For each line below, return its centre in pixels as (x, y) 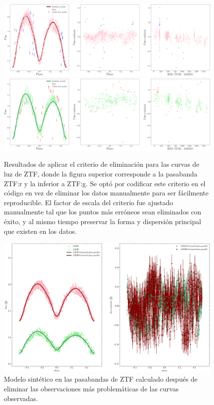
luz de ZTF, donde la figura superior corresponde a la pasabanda (101, 174)
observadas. (21, 398)
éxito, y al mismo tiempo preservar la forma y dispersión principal (103, 221)
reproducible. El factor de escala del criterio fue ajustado (89, 202)
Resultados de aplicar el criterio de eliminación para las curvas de (102, 164)
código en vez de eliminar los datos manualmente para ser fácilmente (106, 193)
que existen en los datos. (40, 231)
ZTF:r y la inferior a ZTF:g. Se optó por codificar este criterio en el (105, 183)
